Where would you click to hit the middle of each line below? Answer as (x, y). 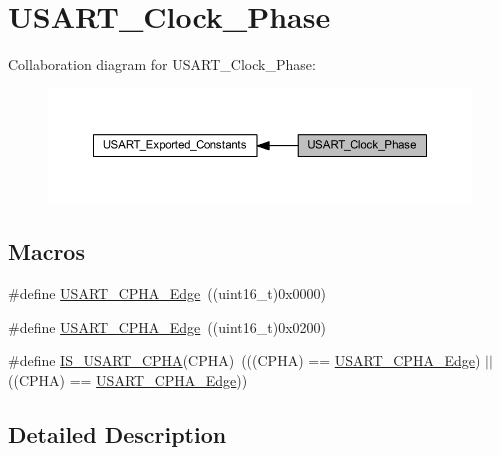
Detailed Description (117, 433)
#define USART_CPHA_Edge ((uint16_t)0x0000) (167, 293)
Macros (46, 251)
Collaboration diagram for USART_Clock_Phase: (162, 64)
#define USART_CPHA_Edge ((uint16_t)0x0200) (167, 326)
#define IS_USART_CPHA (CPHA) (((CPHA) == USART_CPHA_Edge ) (244, 360)
